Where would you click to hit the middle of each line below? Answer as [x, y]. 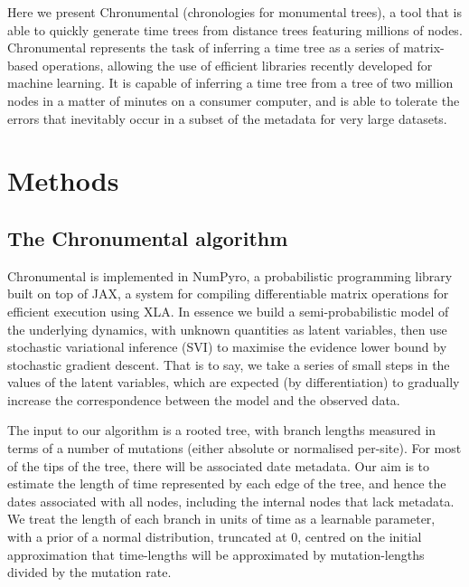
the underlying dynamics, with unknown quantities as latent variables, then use [227, 329]
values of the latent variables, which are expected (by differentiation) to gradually [234, 382]
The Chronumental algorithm [148, 237]
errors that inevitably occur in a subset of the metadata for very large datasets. [227, 118]
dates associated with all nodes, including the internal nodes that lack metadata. [231, 501]
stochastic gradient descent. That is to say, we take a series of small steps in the [229, 364]
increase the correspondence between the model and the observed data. [204, 399]
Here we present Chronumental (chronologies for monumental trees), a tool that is [234, 12]
